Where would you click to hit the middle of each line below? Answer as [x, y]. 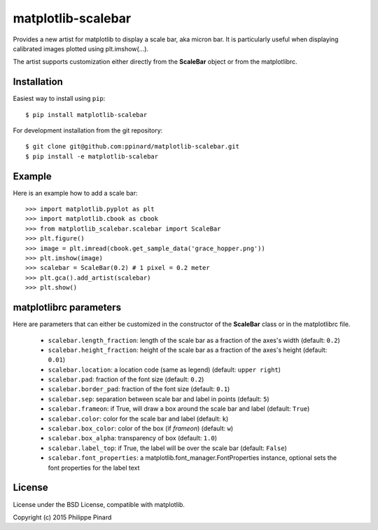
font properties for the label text [94, 468]
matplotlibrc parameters [67, 307]
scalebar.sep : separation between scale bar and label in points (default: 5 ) [159, 399]
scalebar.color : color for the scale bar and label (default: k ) [138, 419]
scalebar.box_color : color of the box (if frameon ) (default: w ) [141, 428]
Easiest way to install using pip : [59, 99]
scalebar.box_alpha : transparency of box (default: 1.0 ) [132, 438]
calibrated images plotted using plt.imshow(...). [81, 48]
